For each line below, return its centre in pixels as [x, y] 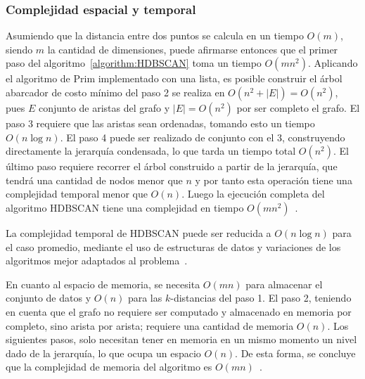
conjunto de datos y [49, 298]
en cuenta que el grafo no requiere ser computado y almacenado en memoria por [179, 311]
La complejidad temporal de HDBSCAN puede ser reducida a [139, 232]
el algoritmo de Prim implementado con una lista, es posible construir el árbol [174, 78]
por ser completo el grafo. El [298, 108]
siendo [19, 49]
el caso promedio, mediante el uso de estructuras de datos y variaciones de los [173, 246]
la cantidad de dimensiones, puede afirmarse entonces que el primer [193, 49]
